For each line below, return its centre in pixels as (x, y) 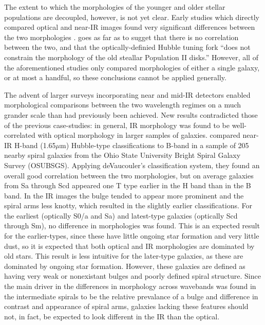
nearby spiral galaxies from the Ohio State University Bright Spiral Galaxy (122, 155)
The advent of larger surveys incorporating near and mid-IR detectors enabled (127, 94)
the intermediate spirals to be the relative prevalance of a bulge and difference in (131, 296)
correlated (20, 135)
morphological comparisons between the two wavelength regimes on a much (123, 105)
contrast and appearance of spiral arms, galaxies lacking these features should (126, 306)
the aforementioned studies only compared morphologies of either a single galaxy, (132, 67)
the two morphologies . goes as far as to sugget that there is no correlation (121, 37)
